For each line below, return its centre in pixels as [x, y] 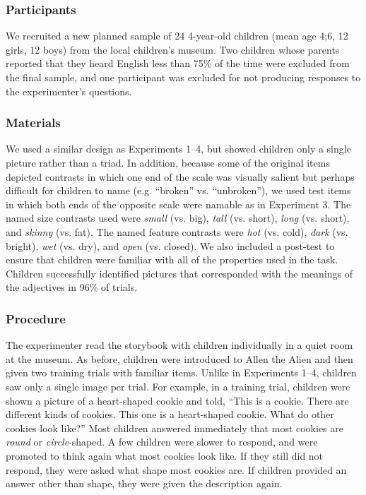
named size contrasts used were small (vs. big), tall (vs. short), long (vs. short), [178, 218]
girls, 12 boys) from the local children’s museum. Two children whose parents [173, 49]
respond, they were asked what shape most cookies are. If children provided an [176, 469]
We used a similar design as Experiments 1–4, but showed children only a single [178, 149]
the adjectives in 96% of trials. [72, 287]
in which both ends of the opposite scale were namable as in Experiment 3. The [178, 204]
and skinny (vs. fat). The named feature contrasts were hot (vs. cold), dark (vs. [177, 231]
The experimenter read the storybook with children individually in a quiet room [179, 345]
